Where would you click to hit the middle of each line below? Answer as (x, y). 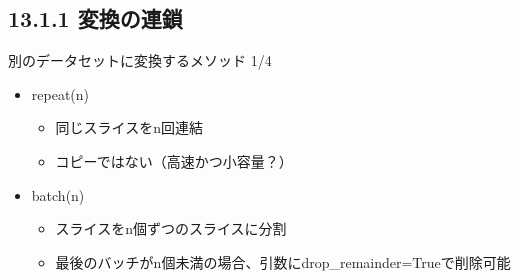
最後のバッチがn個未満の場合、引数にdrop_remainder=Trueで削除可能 (283, 261)
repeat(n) (60, 93)
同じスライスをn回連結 (129, 127)
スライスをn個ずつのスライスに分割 (171, 228)
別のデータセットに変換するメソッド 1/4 (140, 60)
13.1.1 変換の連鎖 (95, 18)
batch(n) (58, 194)
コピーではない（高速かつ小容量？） (174, 160)
